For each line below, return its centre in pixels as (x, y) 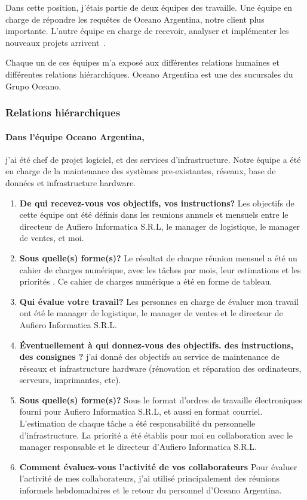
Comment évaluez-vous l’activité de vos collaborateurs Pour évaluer (158, 466)
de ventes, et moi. (52, 238)
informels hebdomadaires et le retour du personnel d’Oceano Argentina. (151, 490)
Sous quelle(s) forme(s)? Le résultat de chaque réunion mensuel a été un (158, 257)
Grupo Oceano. (33, 86)
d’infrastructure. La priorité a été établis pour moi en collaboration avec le (156, 435)
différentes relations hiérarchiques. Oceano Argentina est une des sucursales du (149, 74)
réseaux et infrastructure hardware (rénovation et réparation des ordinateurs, (160, 368)
